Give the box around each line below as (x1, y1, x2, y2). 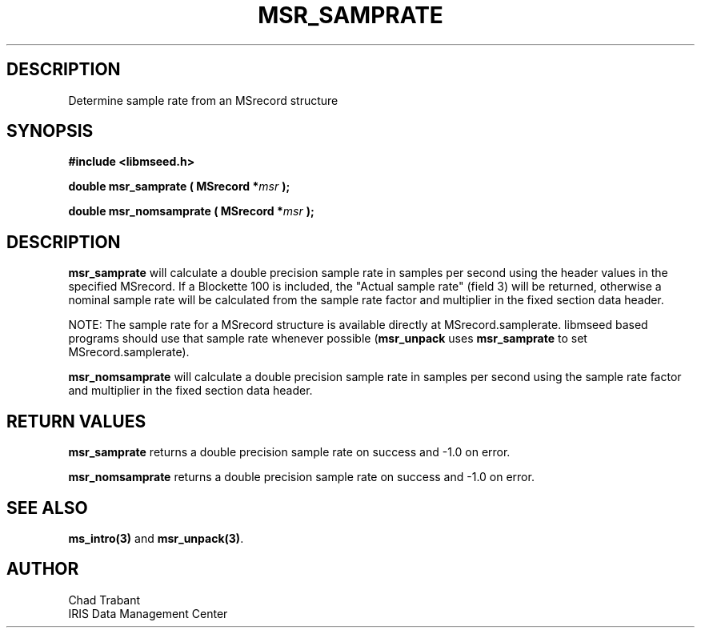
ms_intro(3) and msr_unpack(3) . (68, 531, 244, 545)
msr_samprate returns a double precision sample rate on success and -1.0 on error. (68, 445, 511, 459)
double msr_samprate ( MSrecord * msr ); (68, 179, 290, 194)
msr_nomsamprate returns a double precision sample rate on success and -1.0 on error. (68, 470, 535, 484)
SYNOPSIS (6, 121, 94, 142)
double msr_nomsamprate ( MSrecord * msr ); (68, 204, 314, 219)
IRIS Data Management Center (68, 606, 228, 620)
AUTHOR (6, 559, 79, 580)
